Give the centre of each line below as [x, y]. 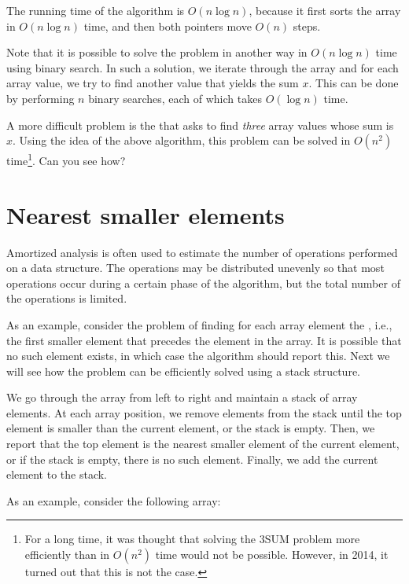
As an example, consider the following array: [114, 500]
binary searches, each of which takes [175, 98]
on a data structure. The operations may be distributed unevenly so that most [195, 268]
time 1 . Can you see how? [66, 159]
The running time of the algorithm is [96, 10]
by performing [41, 98]
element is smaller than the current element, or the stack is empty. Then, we [191, 428]
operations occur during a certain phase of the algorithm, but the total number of [203, 283]
